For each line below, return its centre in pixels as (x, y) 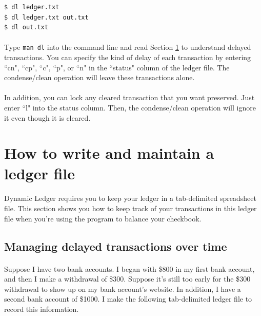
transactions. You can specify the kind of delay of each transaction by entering (128, 57)
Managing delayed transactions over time (116, 246)
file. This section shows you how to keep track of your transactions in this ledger (130, 208)
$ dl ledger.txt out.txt (46, 17)
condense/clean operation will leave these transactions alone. (99, 77)
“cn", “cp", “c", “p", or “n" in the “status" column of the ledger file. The (117, 67)
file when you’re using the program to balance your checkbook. (103, 218)
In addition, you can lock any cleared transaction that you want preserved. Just (129, 97)
